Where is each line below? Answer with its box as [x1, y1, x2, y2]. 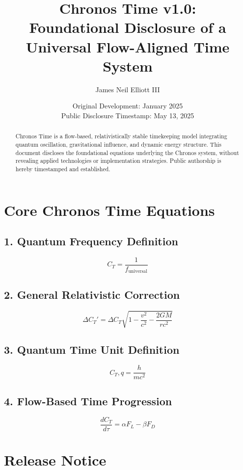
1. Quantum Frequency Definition [4, 234, 178, 249]
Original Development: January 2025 [72, 101, 183, 111]
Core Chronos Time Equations [4, 200, 215, 220]
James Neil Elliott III [95, 84, 160, 94]
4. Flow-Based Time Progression [4, 393, 172, 408]
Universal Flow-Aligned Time [26, 36, 230, 56]
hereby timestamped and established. [15, 164, 110, 173]
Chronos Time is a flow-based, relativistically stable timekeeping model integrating [15, 132, 227, 140]
